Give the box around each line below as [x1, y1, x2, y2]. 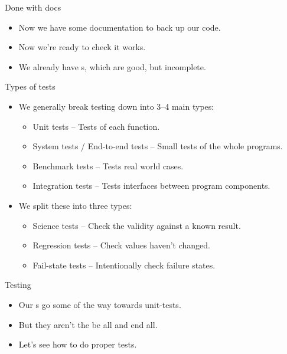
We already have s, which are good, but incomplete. [18, 60, 206, 73]
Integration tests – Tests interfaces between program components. [32, 179, 270, 192]
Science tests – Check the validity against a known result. [32, 219, 241, 231]
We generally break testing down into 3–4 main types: [18, 100, 214, 112]
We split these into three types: [18, 199, 132, 211]
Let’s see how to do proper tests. [18, 338, 137, 350]
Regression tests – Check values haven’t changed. [32, 239, 210, 251]
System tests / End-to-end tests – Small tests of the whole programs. [32, 140, 283, 152]
